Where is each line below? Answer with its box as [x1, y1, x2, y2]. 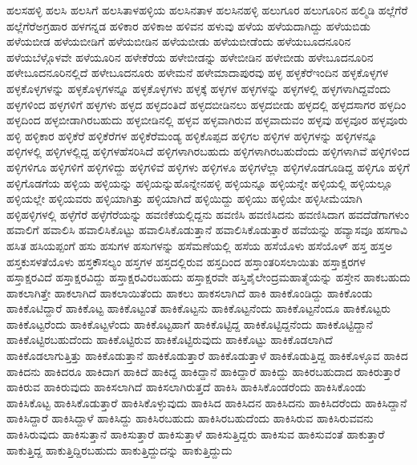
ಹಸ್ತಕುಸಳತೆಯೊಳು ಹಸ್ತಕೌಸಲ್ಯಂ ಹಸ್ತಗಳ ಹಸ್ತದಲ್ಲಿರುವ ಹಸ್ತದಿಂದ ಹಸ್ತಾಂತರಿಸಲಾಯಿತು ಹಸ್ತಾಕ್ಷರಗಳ [6, 253, 366, 269]
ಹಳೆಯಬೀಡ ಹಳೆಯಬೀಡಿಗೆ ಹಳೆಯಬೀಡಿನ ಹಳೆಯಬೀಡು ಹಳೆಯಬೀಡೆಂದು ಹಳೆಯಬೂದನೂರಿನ [6, 33, 351, 50]
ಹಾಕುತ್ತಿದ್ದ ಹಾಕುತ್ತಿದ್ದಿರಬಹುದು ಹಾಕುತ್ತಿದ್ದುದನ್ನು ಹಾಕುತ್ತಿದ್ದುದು [6, 441, 233, 458]
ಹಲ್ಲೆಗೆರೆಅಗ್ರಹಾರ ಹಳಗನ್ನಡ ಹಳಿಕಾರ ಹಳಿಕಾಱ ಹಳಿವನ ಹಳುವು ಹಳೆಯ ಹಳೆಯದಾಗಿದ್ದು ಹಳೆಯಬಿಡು [6, 17, 371, 34]
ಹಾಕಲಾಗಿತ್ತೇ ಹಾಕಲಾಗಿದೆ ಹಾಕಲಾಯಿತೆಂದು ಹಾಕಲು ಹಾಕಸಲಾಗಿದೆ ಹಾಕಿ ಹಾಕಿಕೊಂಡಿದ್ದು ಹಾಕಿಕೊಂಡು [6, 284, 373, 301]
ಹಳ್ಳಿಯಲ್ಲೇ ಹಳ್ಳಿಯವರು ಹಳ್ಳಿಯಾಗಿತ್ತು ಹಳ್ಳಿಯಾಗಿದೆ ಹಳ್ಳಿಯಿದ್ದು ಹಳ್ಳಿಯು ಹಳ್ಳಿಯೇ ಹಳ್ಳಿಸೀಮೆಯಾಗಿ [6, 190, 362, 207]
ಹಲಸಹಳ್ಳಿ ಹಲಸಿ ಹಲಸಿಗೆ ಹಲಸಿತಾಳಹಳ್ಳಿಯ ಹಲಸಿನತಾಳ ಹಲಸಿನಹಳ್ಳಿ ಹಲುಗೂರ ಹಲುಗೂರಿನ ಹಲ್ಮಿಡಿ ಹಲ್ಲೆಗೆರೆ [6, 2, 408, 18]
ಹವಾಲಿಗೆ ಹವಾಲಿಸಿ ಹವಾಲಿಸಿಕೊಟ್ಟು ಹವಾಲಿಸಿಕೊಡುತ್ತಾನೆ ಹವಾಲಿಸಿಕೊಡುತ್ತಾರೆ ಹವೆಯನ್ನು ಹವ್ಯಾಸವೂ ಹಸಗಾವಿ [6, 221, 408, 238]
